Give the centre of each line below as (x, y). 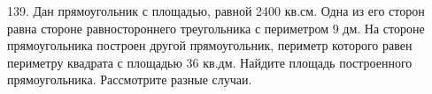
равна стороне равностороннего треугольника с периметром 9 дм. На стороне (216, 28)
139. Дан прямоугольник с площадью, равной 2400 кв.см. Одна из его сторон (216, 11)
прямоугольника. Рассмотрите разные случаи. (130, 80)
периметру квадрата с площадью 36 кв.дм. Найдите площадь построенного (210, 62)
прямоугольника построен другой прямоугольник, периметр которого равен (210, 45)
